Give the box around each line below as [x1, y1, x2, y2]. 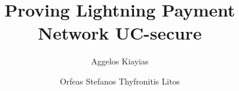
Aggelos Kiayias [91, 55, 149, 67]
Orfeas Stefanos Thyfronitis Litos [60, 74, 180, 87]
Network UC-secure [38, 21, 202, 45]
